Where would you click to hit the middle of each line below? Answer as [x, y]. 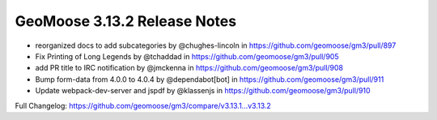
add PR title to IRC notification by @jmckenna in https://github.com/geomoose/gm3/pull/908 [189, 68]
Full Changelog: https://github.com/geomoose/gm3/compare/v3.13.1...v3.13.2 [143, 105]
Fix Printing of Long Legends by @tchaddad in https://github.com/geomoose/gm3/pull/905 [187, 56]
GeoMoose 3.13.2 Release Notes [126, 21]
